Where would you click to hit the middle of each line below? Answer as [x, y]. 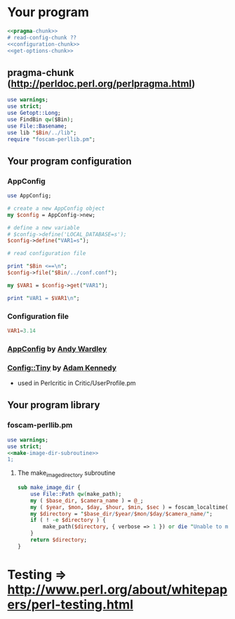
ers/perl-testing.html [70, 605]
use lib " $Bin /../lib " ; [42, 132]
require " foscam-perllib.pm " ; [52, 139]
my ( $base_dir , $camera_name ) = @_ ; [87, 501]
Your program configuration [69, 161]
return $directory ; [59, 540]
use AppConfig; [29, 196]
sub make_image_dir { [49, 488]
